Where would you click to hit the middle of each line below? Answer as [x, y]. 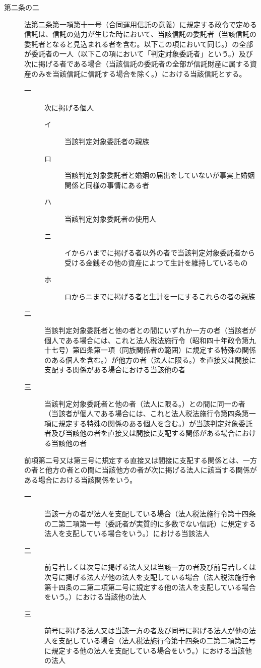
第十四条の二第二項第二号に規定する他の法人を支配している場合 [150, 587]
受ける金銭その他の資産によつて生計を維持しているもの [156, 262]
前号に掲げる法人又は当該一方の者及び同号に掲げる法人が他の [147, 630]
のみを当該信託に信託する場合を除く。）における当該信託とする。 [139, 73]
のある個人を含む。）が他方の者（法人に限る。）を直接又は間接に [150, 359]
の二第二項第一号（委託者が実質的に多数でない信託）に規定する [150, 523]
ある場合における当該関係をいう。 [81, 479]
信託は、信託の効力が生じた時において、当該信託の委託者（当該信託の [140, 34]
